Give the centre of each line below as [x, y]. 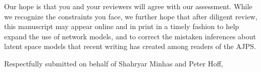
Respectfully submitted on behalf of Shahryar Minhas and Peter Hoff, [114, 63]
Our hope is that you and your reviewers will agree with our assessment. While [128, 6]
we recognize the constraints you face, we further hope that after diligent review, [131, 16]
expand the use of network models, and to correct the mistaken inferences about [130, 36]
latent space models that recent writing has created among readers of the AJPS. [130, 46]
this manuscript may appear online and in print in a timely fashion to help [122, 26]
